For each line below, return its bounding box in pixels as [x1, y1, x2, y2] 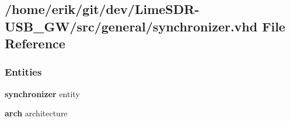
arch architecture [5, 107, 68, 119]
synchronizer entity [5, 87, 80, 99]
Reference [5, 34, 65, 52]
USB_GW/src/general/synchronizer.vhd [5, 17, 258, 35]
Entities [5, 65, 42, 79]
